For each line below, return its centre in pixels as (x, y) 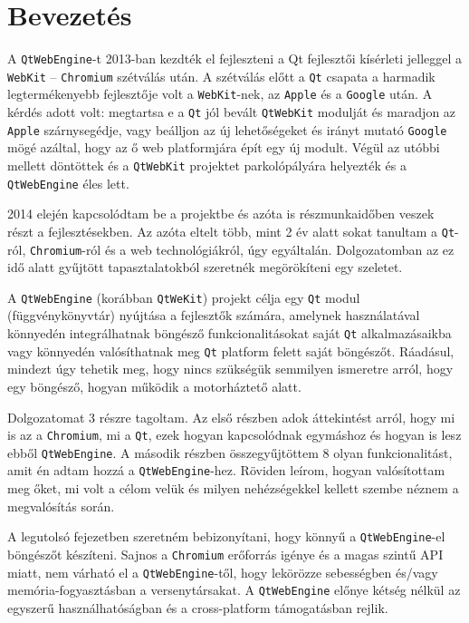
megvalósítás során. (61, 506)
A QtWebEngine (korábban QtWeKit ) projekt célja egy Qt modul (184, 297)
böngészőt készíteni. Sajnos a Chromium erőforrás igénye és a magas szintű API (225, 554)
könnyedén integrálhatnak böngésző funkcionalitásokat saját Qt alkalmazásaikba (230, 333)
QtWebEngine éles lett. (68, 183)
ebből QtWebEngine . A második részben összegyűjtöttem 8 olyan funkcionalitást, (230, 452)
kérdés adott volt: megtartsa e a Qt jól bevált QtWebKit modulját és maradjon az (232, 112)
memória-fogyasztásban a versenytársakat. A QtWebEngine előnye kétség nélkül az (234, 590)
